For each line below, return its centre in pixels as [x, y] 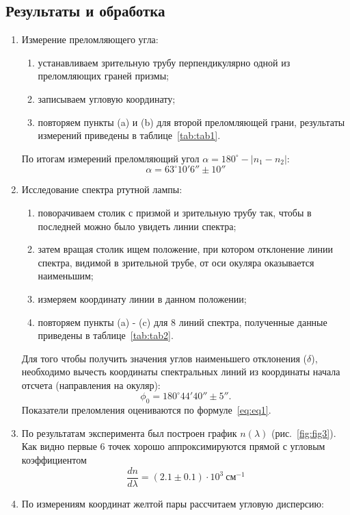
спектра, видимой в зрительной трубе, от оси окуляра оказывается [176, 262]
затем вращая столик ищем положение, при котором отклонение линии [186, 249]
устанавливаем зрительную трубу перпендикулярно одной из [164, 62]
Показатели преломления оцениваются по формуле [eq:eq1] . [146, 410]
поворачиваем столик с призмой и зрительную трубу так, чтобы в [175, 212]
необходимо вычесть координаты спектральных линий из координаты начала [181, 372]
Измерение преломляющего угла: [90, 39]
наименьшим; [66, 276]
